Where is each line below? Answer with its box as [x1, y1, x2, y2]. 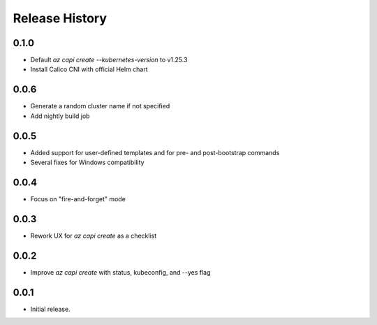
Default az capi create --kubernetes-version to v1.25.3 [30, 56, 188, 64]
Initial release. [30, 305, 71, 313]
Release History [13, 10, 108, 26]
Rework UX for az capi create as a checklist [30, 231, 157, 240]
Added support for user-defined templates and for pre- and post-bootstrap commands [30, 148, 280, 157]
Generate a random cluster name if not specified [30, 102, 170, 110]
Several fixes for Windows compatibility [30, 158, 145, 167]
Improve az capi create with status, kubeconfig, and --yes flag [30, 268, 211, 276]
